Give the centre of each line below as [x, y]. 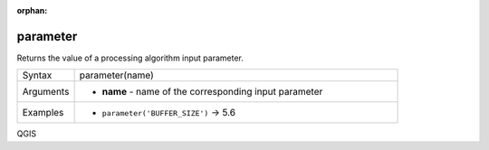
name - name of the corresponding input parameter [212, 92]
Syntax [37, 75]
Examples [43, 113]
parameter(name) [116, 75]
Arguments [46, 92]
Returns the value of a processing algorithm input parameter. [130, 58]
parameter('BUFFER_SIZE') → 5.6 [168, 113]
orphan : [32, 10]
